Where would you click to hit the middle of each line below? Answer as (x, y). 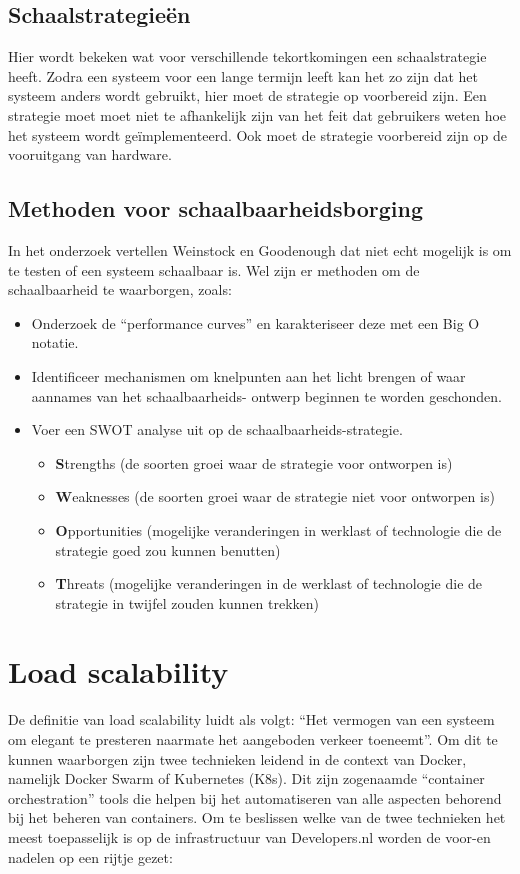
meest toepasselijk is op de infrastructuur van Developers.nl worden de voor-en (249, 836)
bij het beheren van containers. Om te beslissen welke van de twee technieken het (257, 817)
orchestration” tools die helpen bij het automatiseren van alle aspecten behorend (255, 797)
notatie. (55, 342)
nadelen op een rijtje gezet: (90, 856)
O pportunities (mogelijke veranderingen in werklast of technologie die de (278, 529)
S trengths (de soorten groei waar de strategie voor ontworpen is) (254, 462)
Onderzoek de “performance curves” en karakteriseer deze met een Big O (255, 322)
